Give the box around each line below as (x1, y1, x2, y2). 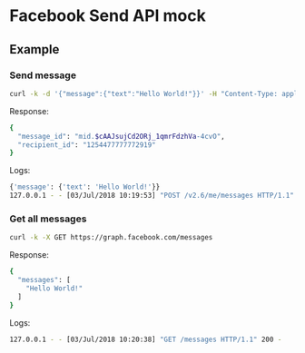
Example (9, 42, 60, 57)
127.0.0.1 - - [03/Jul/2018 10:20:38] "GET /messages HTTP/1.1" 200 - (9, 335, 282, 344)
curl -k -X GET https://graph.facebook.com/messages (9, 233, 213, 242)
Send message (9, 69, 77, 82)
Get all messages (9, 212, 87, 225)
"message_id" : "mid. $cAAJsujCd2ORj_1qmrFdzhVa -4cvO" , (17, 132, 225, 141)
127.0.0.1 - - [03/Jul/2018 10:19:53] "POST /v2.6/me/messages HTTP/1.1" (9, 191, 295, 201)
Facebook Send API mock (9, 5, 206, 26)
